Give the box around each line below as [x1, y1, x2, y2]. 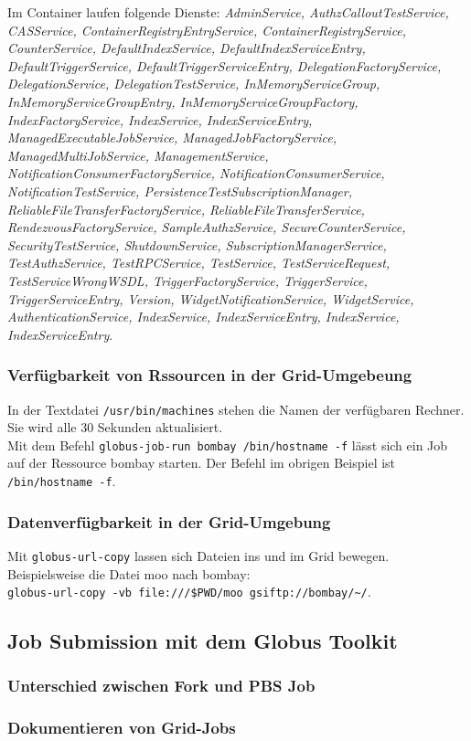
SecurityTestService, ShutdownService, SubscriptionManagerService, [7, 235, 387, 254]
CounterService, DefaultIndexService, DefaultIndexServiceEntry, [7, 38, 366, 58]
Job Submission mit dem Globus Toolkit [7, 627, 398, 655]
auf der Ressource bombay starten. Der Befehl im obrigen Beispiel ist [7, 453, 396, 472]
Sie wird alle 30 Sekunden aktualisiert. [7, 418, 223, 437]
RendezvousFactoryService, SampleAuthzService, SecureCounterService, [7, 217, 406, 237]
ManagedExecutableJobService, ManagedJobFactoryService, [7, 128, 337, 147]
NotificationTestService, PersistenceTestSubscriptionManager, [7, 181, 353, 200]
